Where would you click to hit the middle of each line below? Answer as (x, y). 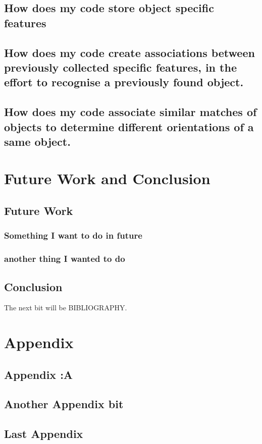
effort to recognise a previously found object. (124, 82)
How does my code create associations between (129, 52)
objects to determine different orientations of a (129, 126)
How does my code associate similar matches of (130, 112)
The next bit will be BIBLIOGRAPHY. (66, 308)
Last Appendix (44, 434)
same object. (37, 141)
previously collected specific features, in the (120, 67)
